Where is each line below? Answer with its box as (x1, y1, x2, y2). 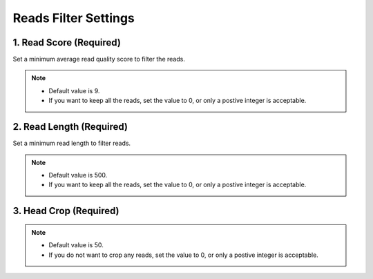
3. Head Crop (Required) (12, 205, 119, 217)
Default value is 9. (48, 86, 100, 95)
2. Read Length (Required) (12, 121, 128, 133)
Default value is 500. (48, 171, 108, 179)
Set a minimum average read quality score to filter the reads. (12, 55, 186, 64)
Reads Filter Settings (12, 10, 135, 26)
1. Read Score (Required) (12, 37, 121, 48)
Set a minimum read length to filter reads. (12, 139, 131, 148)
